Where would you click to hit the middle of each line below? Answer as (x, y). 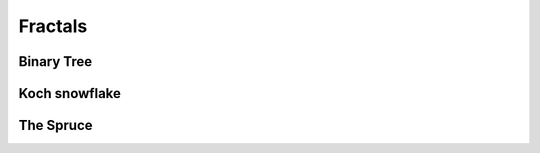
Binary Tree (55, 61)
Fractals (53, 26)
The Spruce (56, 125)
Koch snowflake (70, 93)
